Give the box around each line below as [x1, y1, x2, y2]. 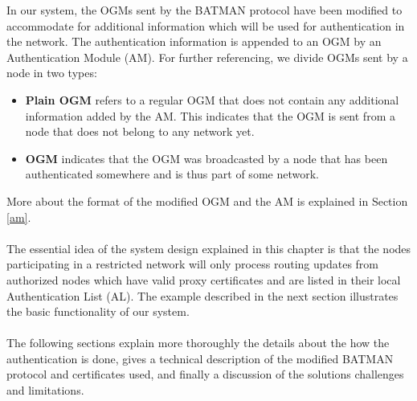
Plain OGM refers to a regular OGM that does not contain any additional [25, 91, 399, 108]
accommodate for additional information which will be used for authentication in [6, 17, 405, 34]
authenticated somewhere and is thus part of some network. [25, 166, 319, 182]
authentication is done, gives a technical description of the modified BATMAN [6, 350, 394, 366]
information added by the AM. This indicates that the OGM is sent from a [25, 107, 395, 124]
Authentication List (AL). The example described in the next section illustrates [6, 287, 399, 304]
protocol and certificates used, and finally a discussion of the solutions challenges [6, 366, 404, 383]
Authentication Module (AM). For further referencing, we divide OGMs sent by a [6, 48, 408, 65]
